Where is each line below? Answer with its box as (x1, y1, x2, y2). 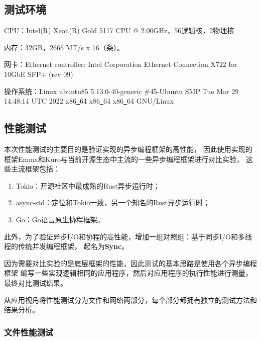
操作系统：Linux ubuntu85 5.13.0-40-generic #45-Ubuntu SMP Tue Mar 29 (4, 86, 239, 96)
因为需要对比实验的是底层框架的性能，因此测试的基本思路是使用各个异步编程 (4, 258, 257, 268)
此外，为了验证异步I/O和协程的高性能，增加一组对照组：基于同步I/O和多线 (4, 231, 252, 241)
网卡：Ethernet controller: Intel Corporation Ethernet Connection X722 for (4, 59, 237, 69)
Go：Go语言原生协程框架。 (16, 214, 104, 224)
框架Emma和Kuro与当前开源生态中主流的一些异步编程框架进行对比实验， (4, 153, 244, 164)
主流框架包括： (11, 163, 60, 174)
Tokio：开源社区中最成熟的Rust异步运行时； (16, 180, 160, 191)
